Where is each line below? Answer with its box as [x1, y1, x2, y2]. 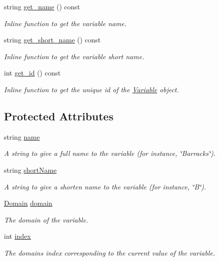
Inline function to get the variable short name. [4, 51, 144, 61]
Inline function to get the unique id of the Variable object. [4, 84, 179, 94]
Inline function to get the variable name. [4, 18, 127, 28]
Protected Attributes [4, 108, 114, 123]
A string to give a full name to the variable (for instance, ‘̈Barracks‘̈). [4, 148, 216, 158]
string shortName [4, 164, 57, 175]
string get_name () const [4, 1, 80, 11]
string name [4, 131, 40, 142]
